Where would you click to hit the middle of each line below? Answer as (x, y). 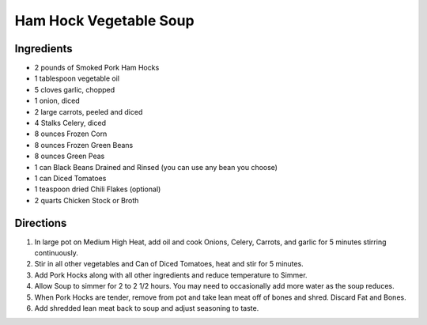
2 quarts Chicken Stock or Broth (87, 200)
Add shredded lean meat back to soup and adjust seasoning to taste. (147, 308)
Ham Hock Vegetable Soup (104, 21)
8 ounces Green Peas (70, 156)
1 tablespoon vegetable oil (77, 78)
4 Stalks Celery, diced (70, 123)
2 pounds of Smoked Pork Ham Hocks (97, 68)
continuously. (56, 253)
